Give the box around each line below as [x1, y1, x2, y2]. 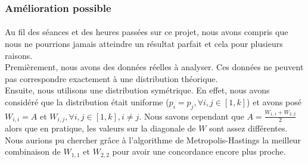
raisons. [5, 49, 33, 61]
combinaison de [5, 145, 61, 158]
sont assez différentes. [209, 121, 288, 134]
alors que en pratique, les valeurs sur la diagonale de [5, 121, 196, 134]
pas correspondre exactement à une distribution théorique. [5, 72, 218, 84]
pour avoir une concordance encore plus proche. [112, 145, 286, 158]
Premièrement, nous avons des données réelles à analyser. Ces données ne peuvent [5, 61, 304, 73]
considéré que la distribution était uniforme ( [5, 96, 169, 108]
